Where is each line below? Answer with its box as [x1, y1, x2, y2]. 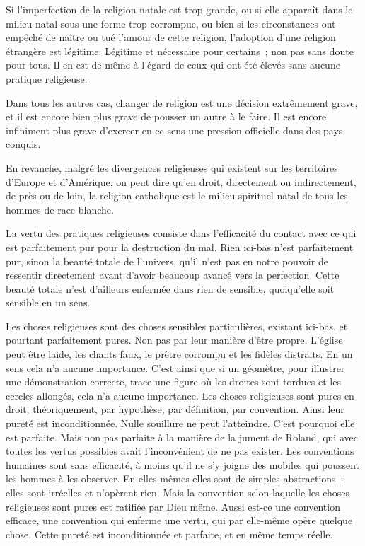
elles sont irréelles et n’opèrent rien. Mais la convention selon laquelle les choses [6, 485, 350, 499]
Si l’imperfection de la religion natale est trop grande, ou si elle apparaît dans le [6, 2, 353, 16]
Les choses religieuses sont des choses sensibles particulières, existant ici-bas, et [6, 318, 348, 333]
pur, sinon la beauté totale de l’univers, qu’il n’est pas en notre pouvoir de [6, 253, 328, 268]
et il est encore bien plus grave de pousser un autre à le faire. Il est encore [6, 109, 327, 124]
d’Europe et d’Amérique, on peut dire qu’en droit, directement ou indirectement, [6, 174, 357, 189]
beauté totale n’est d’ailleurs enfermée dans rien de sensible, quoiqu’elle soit [6, 281, 335, 296]
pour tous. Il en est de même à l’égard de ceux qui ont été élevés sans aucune [6, 57, 340, 72]
